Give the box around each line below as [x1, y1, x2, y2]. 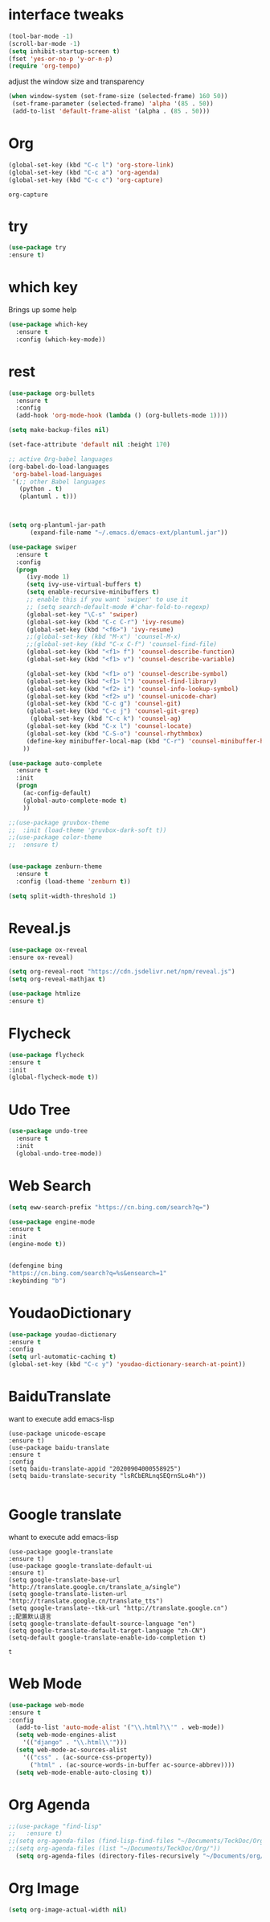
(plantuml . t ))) [18, 492, 78, 500]
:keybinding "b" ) [8, 1277, 67, 1285]
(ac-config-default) [22, 789, 92, 797]
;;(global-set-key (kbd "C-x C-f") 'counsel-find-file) [26, 640, 218, 648]
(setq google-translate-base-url [8, 1575, 121, 1584]
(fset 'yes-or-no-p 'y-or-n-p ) [8, 55, 113, 63]
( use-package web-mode [8, 1701, 84, 1709]
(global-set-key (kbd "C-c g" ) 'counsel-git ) [26, 700, 182, 708]
